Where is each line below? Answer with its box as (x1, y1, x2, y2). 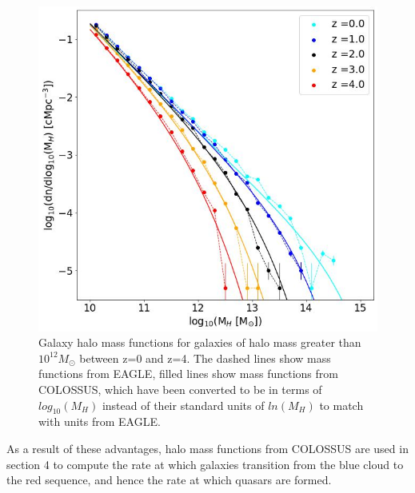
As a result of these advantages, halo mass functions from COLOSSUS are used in (6, 440, 409, 457)
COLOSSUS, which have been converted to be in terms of (38, 381, 322, 398)
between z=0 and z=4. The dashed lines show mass (79, 349, 331, 366)
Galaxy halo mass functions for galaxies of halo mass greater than (38, 334, 361, 351)
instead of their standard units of (102, 396, 265, 413)
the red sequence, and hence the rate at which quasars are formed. (6, 471, 332, 488)
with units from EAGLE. (38, 413, 161, 430)
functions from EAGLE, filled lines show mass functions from (38, 365, 338, 382)
